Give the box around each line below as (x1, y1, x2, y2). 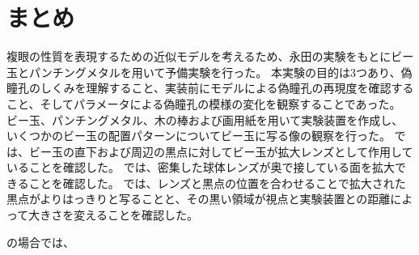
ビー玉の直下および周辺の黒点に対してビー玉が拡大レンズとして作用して (28, 142, 413, 159)
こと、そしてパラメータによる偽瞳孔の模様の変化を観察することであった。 (6, 95, 401, 112)
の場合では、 (6, 233, 74, 250)
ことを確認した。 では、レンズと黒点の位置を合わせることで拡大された (28, 174, 406, 191)
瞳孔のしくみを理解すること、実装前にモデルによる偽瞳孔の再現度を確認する (6, 79, 414, 96)
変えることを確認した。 (74, 206, 198, 223)
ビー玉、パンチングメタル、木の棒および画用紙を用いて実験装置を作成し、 (6, 111, 404, 128)
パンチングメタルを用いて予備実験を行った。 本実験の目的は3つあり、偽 (28, 63, 413, 80)
